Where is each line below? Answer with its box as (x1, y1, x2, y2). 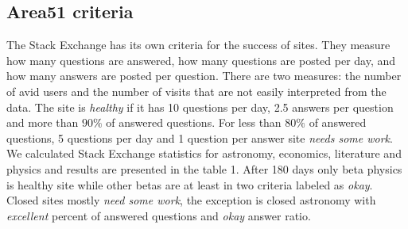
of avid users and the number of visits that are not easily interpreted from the (6, 82, 387, 99)
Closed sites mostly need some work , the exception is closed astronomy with (6, 192, 376, 208)
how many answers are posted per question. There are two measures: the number (6, 67, 402, 84)
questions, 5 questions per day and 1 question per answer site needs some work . (6, 129, 393, 146)
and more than (6, 114, 79, 131)
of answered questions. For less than (106, 114, 282, 131)
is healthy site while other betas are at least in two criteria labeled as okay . (6, 176, 373, 193)
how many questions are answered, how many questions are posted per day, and (6, 52, 396, 68)
